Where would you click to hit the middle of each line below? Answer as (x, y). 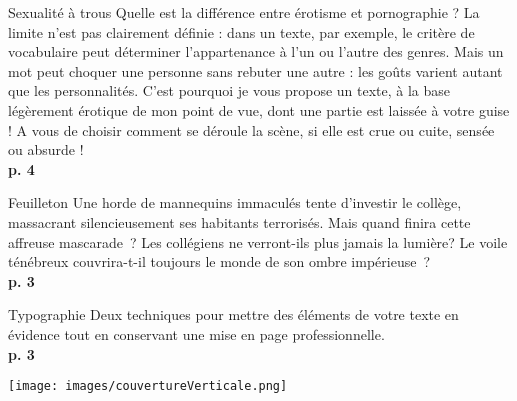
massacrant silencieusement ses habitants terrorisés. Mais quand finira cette (239, 221)
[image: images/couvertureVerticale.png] (148, 386)
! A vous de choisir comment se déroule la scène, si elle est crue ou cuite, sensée (251, 129)
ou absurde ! (46, 149)
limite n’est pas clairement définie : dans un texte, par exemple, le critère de (241, 31)
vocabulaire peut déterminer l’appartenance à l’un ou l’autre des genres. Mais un (256, 51)
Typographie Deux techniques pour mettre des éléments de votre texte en (233, 314)
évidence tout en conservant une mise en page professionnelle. (196, 333)
